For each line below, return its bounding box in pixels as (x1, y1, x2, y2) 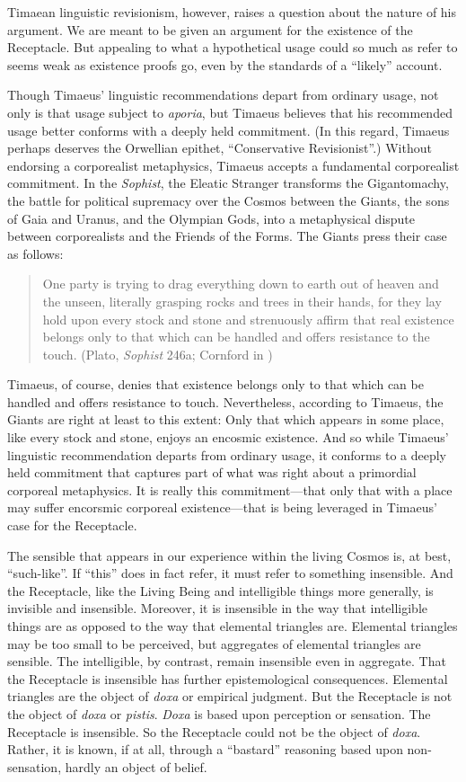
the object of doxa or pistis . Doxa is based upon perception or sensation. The (7, 704, 431, 723)
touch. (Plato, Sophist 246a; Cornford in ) (42, 344, 273, 363)
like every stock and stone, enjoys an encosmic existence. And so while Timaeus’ (7, 428, 449, 447)
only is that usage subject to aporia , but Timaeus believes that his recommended (7, 102, 453, 121)
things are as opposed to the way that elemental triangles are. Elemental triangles (7, 617, 458, 635)
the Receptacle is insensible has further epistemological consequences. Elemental (7, 669, 448, 688)
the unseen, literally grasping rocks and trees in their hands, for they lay (42, 291, 442, 310)
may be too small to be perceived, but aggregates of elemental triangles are (7, 634, 421, 653)
